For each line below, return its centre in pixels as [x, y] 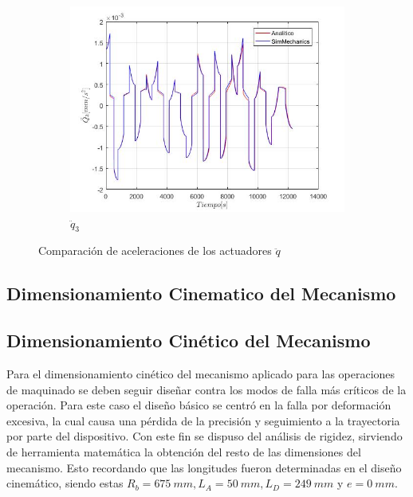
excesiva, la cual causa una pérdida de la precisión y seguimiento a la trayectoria [203, 420]
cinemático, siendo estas [65, 483]
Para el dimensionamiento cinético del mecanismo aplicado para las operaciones [201, 373]
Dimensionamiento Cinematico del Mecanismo [201, 294]
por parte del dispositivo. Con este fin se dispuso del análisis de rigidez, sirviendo [205, 436]
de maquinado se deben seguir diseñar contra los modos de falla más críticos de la [206, 389]
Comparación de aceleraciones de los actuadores [155, 250]
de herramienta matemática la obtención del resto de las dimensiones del [184, 451]
